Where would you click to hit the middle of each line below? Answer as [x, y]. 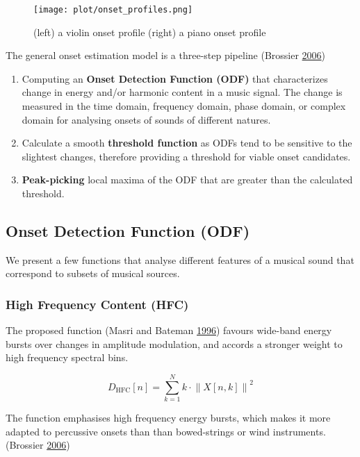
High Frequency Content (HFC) [97, 304]
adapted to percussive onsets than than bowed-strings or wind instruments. [166, 431]
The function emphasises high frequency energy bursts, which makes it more [168, 418]
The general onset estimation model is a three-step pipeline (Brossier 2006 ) [166, 55]
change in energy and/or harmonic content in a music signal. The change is [182, 92]
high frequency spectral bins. [67, 357]
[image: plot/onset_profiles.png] [113, 10]
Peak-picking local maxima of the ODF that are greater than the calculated [187, 180]
